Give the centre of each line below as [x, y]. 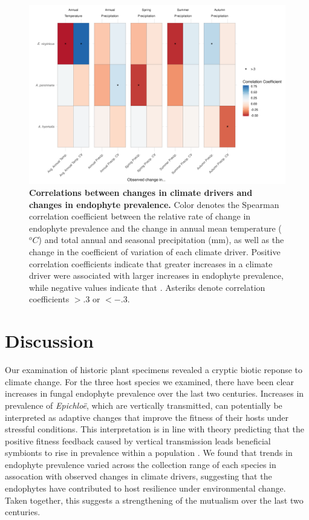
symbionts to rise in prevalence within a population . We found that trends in [149, 453]
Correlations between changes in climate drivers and [141, 193]
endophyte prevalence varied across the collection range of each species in [141, 464]
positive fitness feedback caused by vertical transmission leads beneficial [138, 440]
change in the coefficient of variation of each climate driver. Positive [155, 252]
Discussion [49, 341]
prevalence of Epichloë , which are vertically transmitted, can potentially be [144, 405]
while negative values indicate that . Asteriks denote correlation [147, 287]
